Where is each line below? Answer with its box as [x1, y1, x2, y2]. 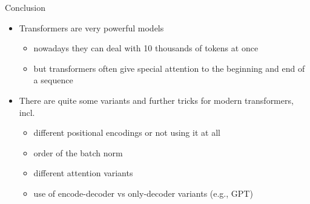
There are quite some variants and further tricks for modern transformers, [19, 94, 294, 106]
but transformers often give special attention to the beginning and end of [33, 62, 305, 74]
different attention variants [33, 167, 133, 179]
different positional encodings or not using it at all [33, 126, 220, 139]
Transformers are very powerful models [19, 21, 164, 34]
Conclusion [5, 1, 45, 13]
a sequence [33, 74, 73, 86]
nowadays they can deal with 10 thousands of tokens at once [33, 42, 259, 54]
